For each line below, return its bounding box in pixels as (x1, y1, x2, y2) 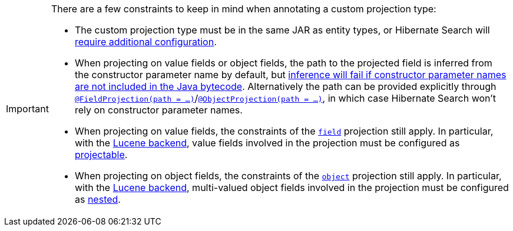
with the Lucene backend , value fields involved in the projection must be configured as (74, 137, 460, 149)
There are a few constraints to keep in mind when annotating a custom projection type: (51, 3, 436, 15)
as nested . (74, 193, 121, 205)
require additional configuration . (74, 36, 217, 48)
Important (6, 103, 49, 115)
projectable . (74, 149, 128, 160)
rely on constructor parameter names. (74, 104, 243, 116)
